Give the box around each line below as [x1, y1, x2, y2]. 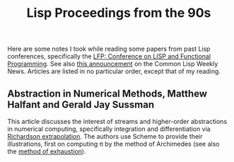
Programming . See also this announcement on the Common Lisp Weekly [7, 60, 218, 68]
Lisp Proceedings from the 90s [26, 5, 211, 21]
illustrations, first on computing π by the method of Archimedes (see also [7, 139, 220, 148]
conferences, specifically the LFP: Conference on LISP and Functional [7, 52, 211, 61]
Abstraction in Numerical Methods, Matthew [7, 87, 207, 99]
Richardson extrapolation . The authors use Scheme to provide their [7, 132, 203, 140]
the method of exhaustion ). [7, 147, 86, 156]
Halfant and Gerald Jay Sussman [7, 99, 155, 111]
